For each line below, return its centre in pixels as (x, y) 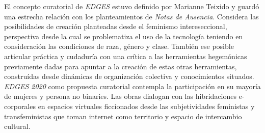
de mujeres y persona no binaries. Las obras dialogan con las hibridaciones (120, 96)
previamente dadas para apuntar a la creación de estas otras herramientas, (121, 66)
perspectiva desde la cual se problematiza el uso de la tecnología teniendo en (124, 36)
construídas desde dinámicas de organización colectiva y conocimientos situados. (129, 76)
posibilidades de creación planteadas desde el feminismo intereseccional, (116, 26)
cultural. (17, 126)
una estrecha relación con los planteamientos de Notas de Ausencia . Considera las (131, 16)
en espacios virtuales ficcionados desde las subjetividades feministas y (146, 106)
